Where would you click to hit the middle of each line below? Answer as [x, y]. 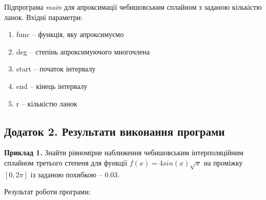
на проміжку [223, 162]
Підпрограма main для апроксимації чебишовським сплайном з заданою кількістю [133, 7]
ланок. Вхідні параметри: [43, 17]
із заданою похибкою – [66, 174]
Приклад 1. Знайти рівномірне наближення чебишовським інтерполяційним [124, 152]
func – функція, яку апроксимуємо [70, 34]
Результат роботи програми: [47, 192]
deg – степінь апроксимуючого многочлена [83, 51]
